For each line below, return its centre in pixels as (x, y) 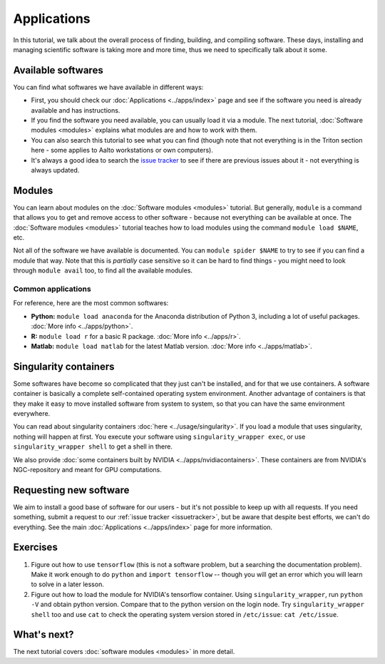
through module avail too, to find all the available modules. (103, 270)
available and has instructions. (76, 110)
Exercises (36, 547)
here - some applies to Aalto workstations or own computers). (122, 150)
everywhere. (32, 413)
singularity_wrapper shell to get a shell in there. (93, 446)
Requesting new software (71, 490)
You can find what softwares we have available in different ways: (108, 87)
